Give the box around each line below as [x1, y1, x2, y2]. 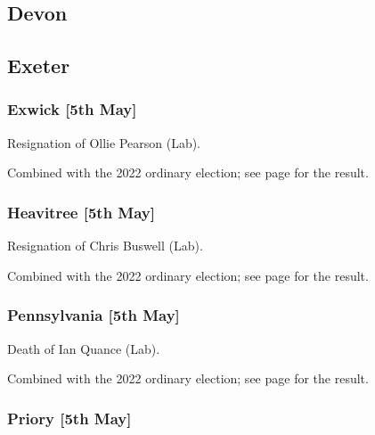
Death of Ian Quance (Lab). [7, 339, 160, 357]
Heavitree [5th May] [7, 201, 155, 223]
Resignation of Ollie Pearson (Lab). [7, 133, 201, 152]
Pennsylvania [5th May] [7, 304, 180, 326]
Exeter [7, 52, 70, 79]
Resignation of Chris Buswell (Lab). [7, 236, 203, 255]
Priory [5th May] [7, 406, 132, 429]
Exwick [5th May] [7, 98, 137, 120]
